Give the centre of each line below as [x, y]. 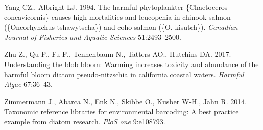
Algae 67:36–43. [28, 84]
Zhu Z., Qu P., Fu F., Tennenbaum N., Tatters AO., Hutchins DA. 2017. [118, 54]
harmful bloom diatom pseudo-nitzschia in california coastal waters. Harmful [124, 74]
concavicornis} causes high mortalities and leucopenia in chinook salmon [117, 17]
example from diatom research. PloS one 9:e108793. [85, 121]
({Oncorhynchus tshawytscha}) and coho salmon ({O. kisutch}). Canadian [121, 27]
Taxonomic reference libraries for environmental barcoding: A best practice [122, 111]
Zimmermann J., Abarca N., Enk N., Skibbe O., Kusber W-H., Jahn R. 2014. [126, 101]
